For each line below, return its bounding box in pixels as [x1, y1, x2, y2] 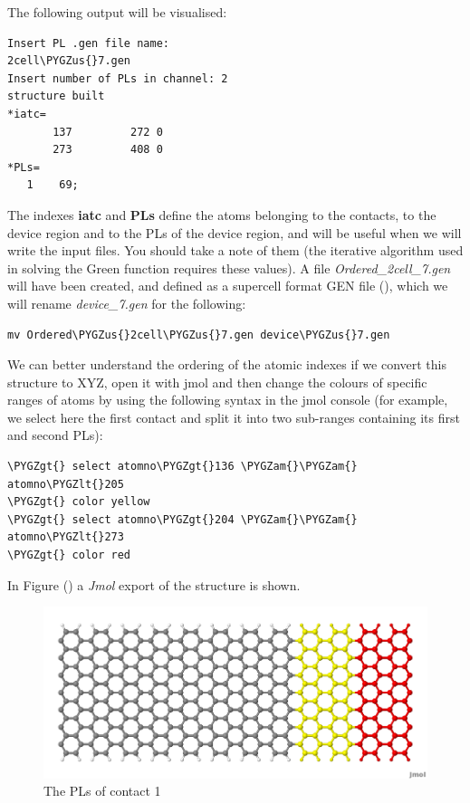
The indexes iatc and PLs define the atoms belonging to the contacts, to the [7, 205, 436, 224]
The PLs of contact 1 [43, 781, 161, 800]
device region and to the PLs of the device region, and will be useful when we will [7, 223, 462, 242]
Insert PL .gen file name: [7, 36, 169, 50]
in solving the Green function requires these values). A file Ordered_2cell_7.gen [7, 258, 451, 277]
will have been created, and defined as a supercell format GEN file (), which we [7, 276, 448, 295]
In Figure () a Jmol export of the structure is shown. [7, 575, 301, 594]
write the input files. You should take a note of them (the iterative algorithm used [7, 241, 464, 260]
